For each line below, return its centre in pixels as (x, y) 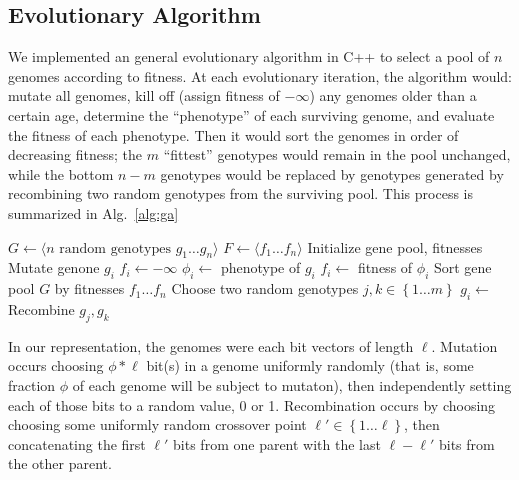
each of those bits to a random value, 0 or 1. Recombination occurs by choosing (252, 404)
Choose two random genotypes (265, 288)
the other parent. (60, 463)
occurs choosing (56, 365)
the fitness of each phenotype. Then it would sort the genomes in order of (233, 134)
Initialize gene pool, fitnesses (395, 246)
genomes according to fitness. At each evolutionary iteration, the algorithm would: (260, 75)
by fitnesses (89, 288)
